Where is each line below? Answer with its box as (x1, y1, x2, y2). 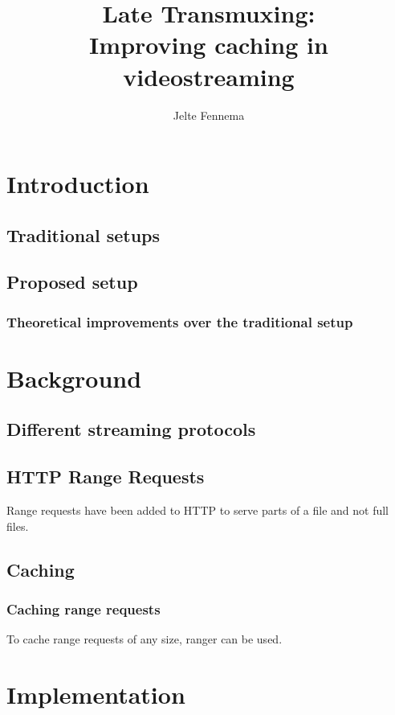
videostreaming (123, 60, 295, 92)
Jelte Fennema (173, 106, 245, 123)
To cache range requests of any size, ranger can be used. (6, 631, 283, 647)
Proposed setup (6, 269, 138, 294)
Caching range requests (6, 598, 161, 618)
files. (6, 517, 29, 534)
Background (6, 361, 142, 394)
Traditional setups (6, 222, 161, 247)
